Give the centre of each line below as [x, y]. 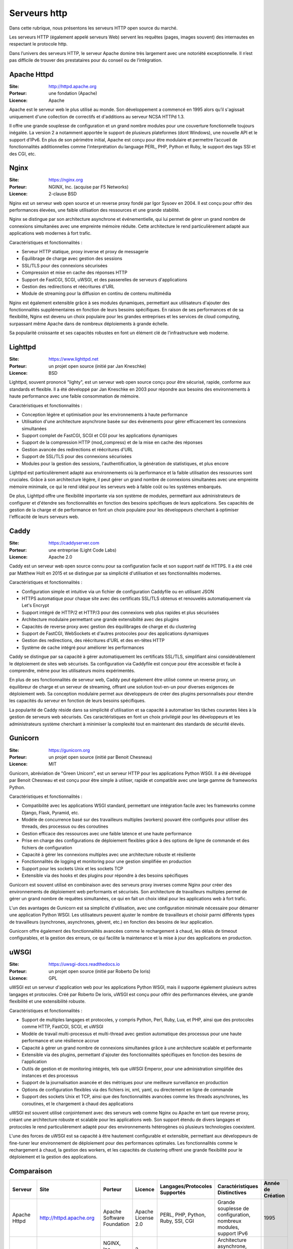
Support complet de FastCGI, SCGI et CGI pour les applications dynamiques [100, 436]
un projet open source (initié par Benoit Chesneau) [100, 757]
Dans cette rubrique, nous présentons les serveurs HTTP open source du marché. [93, 28]
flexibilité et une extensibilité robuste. [48, 1001]
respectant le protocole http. [38, 44]
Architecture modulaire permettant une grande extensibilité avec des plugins [100, 620]
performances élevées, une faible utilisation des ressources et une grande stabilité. [95, 210]
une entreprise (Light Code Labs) [82, 550]
